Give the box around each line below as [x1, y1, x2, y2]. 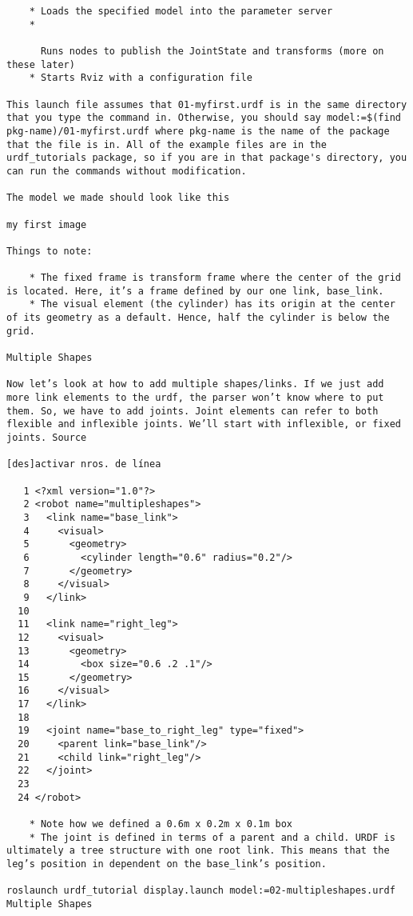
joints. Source [6, 432, 87, 443]
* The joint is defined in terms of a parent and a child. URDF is [29, 831, 395, 843]
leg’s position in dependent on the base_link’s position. [6, 858, 327, 870]
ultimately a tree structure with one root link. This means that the [6, 845, 390, 857]
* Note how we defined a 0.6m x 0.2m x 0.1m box [29, 818, 292, 830]
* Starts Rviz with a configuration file [29, 72, 252, 84]
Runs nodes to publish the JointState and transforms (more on [40, 45, 384, 57]
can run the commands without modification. [6, 165, 247, 177]
